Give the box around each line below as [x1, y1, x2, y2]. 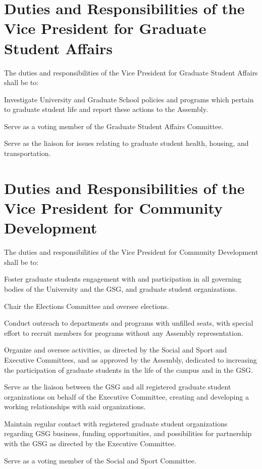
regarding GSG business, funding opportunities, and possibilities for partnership [4, 428, 252, 439]
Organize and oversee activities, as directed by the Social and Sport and [4, 344, 227, 355]
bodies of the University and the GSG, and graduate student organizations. [4, 283, 237, 294]
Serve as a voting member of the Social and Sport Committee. [4, 455, 196, 465]
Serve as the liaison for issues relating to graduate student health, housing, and [4, 138, 249, 148]
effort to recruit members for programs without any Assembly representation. [4, 327, 243, 338]
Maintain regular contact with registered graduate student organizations [4, 418, 228, 428]
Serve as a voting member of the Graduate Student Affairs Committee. [4, 121, 224, 131]
